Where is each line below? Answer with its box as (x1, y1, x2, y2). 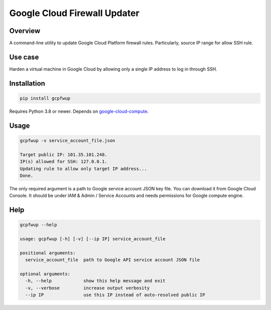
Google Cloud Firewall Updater (9, 8, 140, 19)
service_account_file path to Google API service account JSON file (25, 257, 200, 263)
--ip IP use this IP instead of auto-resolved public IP (25, 292, 205, 298)
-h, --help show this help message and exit (25, 278, 166, 284)
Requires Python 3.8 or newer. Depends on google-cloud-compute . (9, 108, 149, 114)
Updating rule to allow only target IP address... (20, 166, 148, 171)
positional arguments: (20, 250, 76, 255)
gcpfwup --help (20, 222, 57, 228)
